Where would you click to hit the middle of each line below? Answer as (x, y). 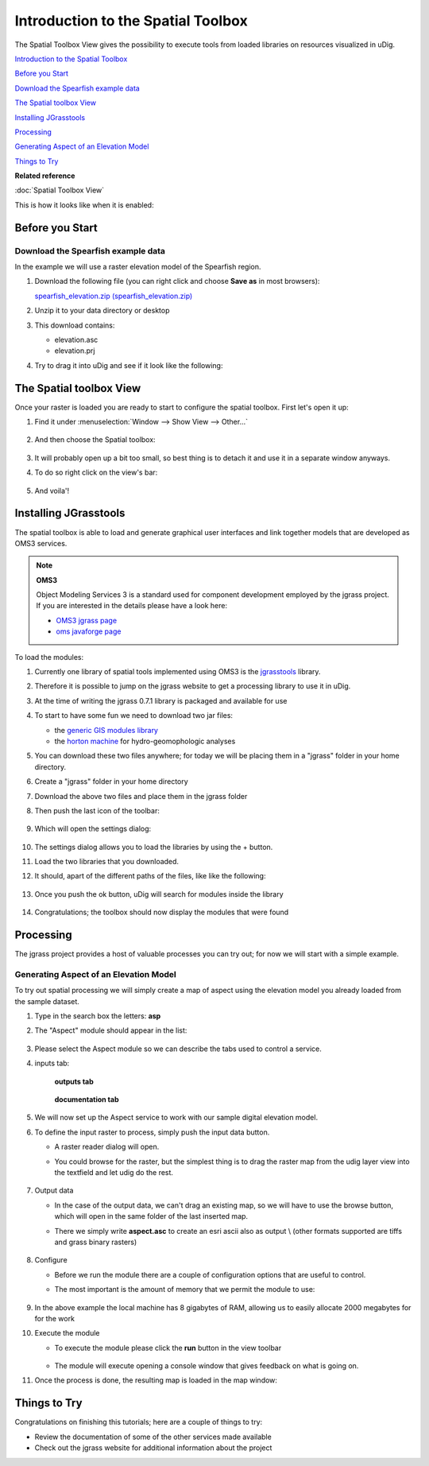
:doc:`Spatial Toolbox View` (60, 190)
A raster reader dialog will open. (107, 1147)
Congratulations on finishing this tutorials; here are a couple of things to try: (139, 1422)
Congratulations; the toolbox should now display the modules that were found (162, 912)
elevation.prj (75, 351)
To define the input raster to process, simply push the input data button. (152, 1132)
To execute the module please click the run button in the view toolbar (168, 1348)
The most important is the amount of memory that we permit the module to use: (185, 1290)
